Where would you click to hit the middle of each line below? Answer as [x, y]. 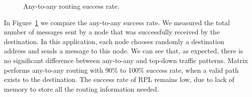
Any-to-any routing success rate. [71, 6]
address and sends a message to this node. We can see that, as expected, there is [124, 51]
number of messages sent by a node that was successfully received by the [112, 32]
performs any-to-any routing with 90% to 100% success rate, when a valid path [121, 70]
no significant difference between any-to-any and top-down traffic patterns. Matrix [126, 60]
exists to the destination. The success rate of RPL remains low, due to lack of [119, 79]
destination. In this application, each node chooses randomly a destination [114, 41]
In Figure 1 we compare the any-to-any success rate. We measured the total [117, 22]
